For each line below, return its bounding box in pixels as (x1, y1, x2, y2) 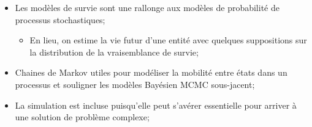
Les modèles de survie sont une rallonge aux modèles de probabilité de (15, 1, 280, 13)
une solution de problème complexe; (15, 111, 150, 123)
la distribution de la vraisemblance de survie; (29, 45, 199, 58)
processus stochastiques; (15, 13, 105, 26)
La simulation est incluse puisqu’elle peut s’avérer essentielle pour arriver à (15, 98, 297, 111)
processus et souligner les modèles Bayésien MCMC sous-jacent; (15, 78, 255, 90)
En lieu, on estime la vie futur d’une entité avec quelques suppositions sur (29, 34, 307, 46)
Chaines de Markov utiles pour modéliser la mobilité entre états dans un (15, 66, 287, 79)
